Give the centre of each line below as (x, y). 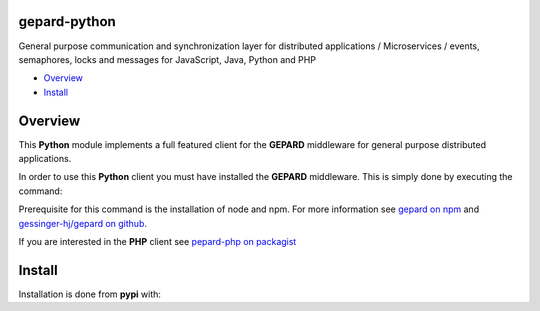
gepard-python (67, 21)
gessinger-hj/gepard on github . (83, 223)
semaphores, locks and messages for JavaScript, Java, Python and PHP (167, 59)
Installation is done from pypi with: (90, 294)
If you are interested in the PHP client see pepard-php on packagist (157, 241)
